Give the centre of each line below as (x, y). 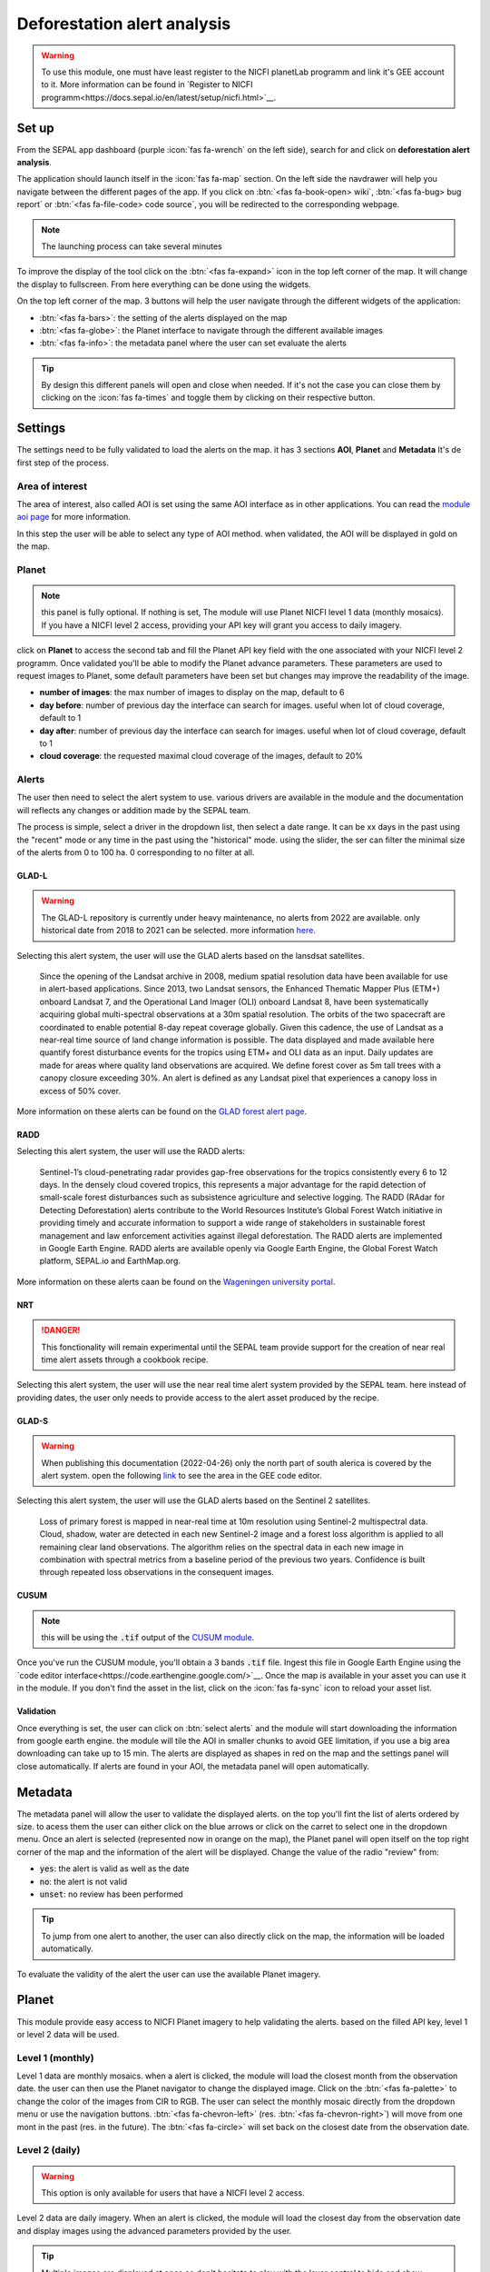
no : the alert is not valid (83, 1881)
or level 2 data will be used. (68, 2034)
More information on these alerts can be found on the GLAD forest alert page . (162, 1111)
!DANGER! (61, 1330)
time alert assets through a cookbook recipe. (125, 1360)
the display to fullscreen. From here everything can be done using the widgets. (164, 284)
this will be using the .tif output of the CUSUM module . (148, 1638)
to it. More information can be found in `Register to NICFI (147, 85)
